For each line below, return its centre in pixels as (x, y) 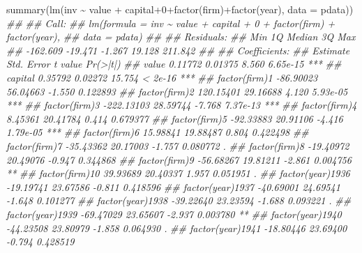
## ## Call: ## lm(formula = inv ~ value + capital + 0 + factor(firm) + (171, 23)
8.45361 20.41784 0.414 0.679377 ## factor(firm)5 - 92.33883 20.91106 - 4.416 (175, 118)
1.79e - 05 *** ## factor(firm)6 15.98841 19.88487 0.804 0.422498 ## (158, 132)
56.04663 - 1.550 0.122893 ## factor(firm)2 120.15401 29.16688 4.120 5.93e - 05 (177, 91)
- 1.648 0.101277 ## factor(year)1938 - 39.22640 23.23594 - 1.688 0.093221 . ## (179, 200)
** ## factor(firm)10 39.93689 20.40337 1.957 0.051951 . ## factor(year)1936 (178, 173)
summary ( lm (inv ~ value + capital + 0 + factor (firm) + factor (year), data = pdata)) (180, 9)
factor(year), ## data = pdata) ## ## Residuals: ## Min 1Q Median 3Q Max (181, 37)
